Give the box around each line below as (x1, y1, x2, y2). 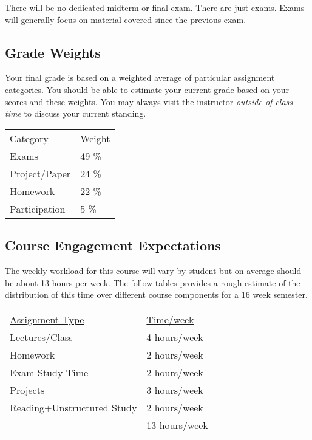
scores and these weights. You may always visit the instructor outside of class (5, 95, 293, 108)
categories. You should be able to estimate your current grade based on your (5, 83, 289, 95)
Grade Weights (5, 43, 101, 61)
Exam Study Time (10, 365, 89, 379)
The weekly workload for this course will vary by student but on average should (5, 264, 302, 277)
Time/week (146, 312, 194, 326)
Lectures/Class (10, 329, 73, 344)
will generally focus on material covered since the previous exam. (5, 13, 246, 26)
